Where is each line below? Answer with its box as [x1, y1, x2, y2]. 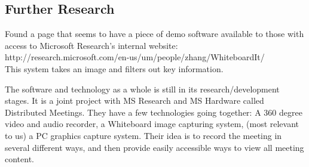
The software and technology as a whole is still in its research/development [5, 82, 280, 95]
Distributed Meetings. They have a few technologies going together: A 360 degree [5, 106, 302, 118]
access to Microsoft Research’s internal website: [5, 39, 178, 51]
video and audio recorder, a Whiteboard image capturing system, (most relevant [5, 117, 299, 130]
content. [5, 153, 34, 165]
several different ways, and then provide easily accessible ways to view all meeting [5, 141, 304, 153]
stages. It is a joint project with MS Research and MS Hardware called [5, 94, 264, 107]
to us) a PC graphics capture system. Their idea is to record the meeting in [5, 129, 282, 141]
